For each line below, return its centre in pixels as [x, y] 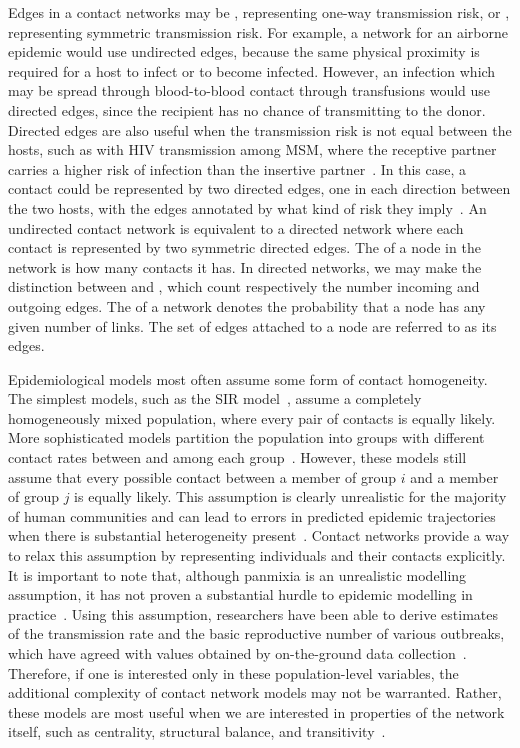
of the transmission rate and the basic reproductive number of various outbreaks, [256, 633]
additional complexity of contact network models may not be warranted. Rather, [255, 692]
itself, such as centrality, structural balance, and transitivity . [197, 731]
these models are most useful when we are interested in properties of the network [256, 711]
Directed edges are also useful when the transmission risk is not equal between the [260, 129]
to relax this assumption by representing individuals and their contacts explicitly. [257, 555]
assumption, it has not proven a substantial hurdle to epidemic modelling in [240, 594]
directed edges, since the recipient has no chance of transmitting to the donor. [247, 109]
